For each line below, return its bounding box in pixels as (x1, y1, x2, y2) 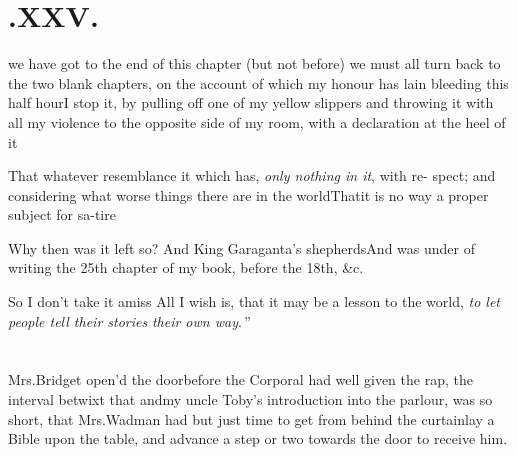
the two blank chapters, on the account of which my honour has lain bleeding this (8, 72, 509, 93)
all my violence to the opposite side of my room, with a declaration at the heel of (8, 111, 506, 132)
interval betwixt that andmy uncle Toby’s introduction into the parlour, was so (8, 389, 493, 410)
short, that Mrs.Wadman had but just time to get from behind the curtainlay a (8, 408, 495, 429)
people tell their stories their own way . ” (8, 310, 251, 331)
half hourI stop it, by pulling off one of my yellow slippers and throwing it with (8, 92, 494, 113)
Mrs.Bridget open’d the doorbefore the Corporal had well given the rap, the (8, 369, 473, 390)
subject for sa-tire (8, 204, 116, 225)
